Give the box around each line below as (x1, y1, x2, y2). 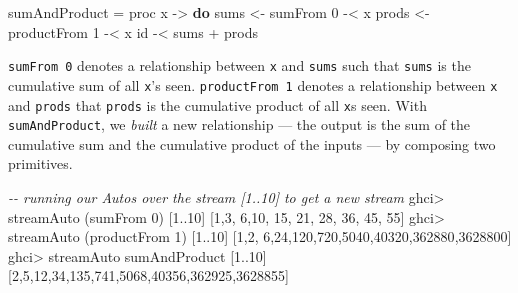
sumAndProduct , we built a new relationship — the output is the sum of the (8, 114, 471, 135)
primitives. (8, 153, 73, 174)
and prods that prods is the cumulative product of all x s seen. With (8, 94, 427, 115)
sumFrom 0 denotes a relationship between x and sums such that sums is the (8, 55, 471, 76)
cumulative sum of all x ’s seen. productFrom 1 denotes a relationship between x (8, 74, 498, 95)
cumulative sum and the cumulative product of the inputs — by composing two (8, 133, 496, 154)
